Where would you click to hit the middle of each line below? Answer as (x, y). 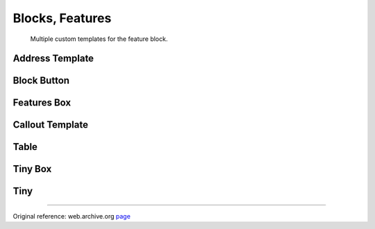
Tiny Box (32, 169)
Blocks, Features (62, 18)
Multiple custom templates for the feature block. (99, 39)
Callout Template (50, 125)
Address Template (53, 59)
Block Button (41, 81)
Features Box (42, 103)
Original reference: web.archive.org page (72, 217)
